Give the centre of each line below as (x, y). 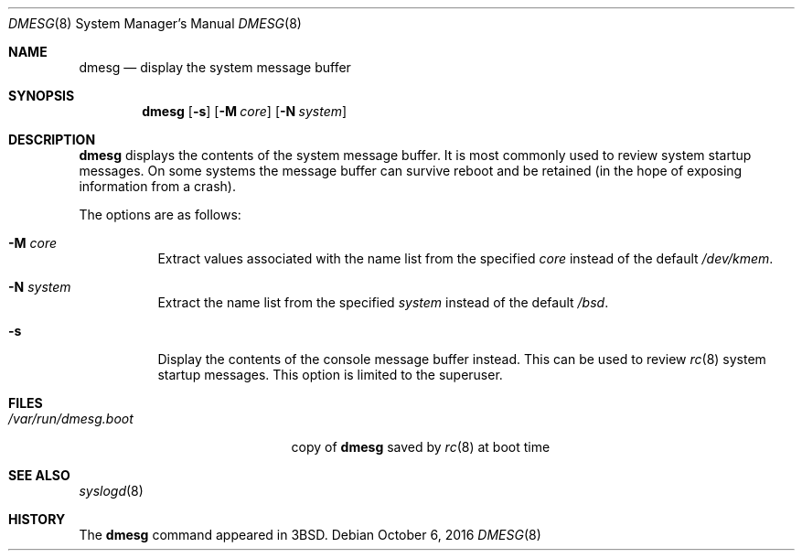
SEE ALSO (39, 475)
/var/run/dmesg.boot (71, 418)
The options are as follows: (160, 215)
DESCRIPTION (52, 139)
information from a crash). (157, 186)
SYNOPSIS (42, 96)
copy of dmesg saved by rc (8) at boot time (421, 447)
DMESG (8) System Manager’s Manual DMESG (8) (155, 23)
